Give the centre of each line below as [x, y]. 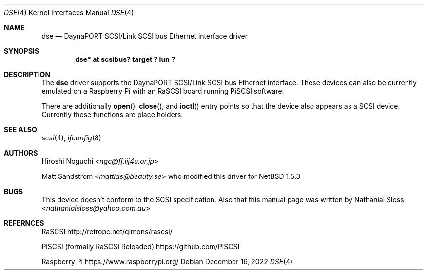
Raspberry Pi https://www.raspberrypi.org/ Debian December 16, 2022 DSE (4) [167, 262]
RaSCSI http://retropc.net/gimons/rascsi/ [107, 231]
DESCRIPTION [27, 74]
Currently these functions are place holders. [112, 114]
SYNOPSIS [22, 51]
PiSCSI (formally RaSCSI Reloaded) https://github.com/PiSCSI [141, 246]
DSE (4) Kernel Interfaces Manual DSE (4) [69, 12]
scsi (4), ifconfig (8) [71, 138]
